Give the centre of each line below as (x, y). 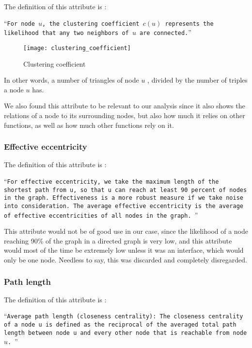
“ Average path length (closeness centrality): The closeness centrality (124, 316)
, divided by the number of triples (197, 80)
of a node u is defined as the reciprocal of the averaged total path (120, 325)
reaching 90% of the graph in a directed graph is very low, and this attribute (118, 240)
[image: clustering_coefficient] (77, 48)
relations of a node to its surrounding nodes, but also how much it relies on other (125, 115)
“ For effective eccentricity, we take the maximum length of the (111, 181)
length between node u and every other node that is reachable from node (126, 333)
